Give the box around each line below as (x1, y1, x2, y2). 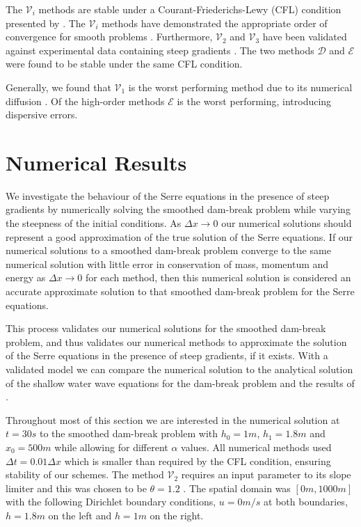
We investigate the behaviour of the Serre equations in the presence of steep (6, 188, 330, 203)
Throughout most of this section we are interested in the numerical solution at (6, 412, 340, 427)
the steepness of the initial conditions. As (6, 216, 182, 230)
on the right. (150, 508, 204, 522)
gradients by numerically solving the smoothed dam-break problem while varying (6, 202, 351, 217)
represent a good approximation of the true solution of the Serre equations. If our (6, 229, 353, 244)
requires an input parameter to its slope (181, 467, 351, 482)
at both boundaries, (264, 494, 348, 509)
